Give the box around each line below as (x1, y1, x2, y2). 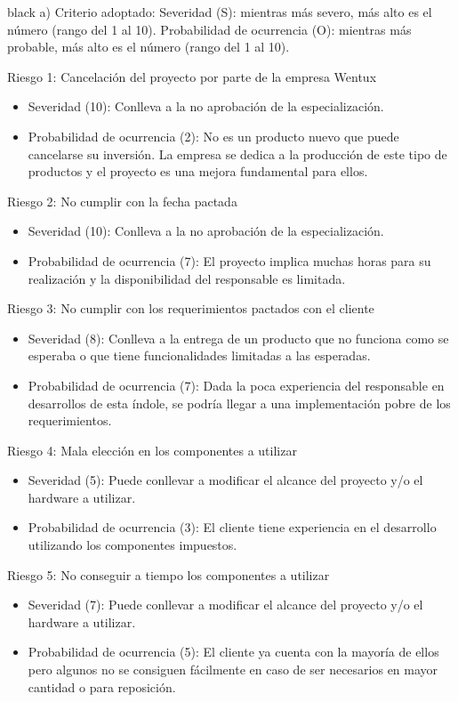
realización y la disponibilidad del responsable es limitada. (28, 269, 346, 287)
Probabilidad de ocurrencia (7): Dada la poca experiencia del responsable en (28, 375, 445, 394)
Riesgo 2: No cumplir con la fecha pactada (7, 191, 237, 210)
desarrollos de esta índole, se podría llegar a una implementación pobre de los (28, 393, 451, 412)
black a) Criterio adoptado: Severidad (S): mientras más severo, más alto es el (7, 3, 432, 20)
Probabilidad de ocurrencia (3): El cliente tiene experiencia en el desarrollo (28, 518, 437, 537)
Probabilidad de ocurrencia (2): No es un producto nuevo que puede (28, 126, 399, 145)
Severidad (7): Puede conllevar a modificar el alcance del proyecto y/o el (28, 595, 423, 614)
